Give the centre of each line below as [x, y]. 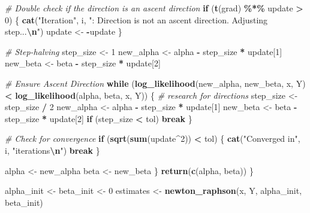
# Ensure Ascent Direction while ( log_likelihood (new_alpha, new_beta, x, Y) [155, 83]
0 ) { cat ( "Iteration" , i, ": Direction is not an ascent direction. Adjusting [136, 19]
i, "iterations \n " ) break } [52, 150]
